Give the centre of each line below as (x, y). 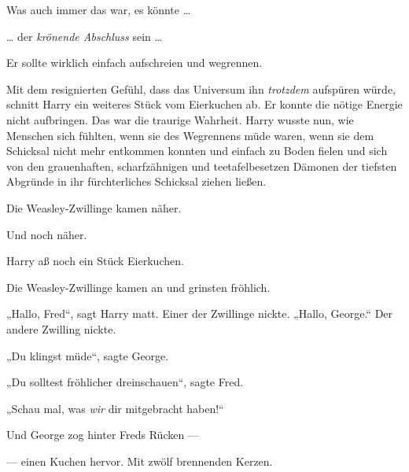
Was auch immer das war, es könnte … (99, 9)
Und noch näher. (47, 234)
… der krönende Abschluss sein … (84, 36)
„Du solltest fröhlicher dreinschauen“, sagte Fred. (125, 382)
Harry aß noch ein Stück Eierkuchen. (95, 261)
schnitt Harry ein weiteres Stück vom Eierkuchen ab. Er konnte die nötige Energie (204, 104)
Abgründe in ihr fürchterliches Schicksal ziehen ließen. (136, 181)
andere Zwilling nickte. (61, 328)
